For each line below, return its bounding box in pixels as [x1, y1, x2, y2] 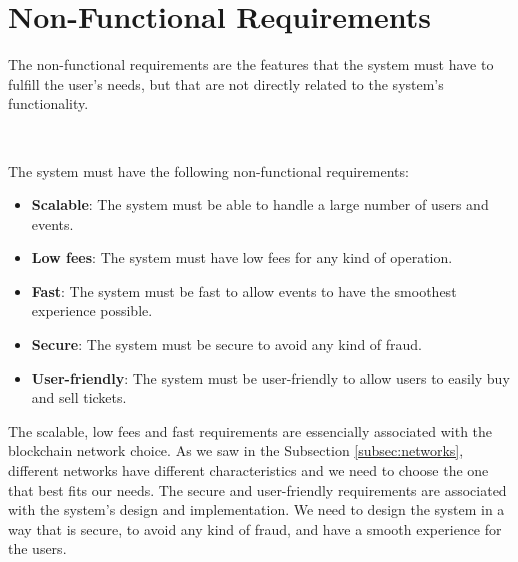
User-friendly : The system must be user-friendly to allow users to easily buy [31, 367, 510, 388]
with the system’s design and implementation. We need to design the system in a [8, 499, 505, 520]
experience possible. [31, 300, 153, 321]
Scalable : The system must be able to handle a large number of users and [31, 194, 489, 215]
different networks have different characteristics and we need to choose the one [8, 460, 489, 481]
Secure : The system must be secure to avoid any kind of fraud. [31, 334, 423, 355]
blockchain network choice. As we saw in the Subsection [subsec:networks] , [8, 440, 464, 461]
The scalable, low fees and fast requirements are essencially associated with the [8, 420, 493, 441]
